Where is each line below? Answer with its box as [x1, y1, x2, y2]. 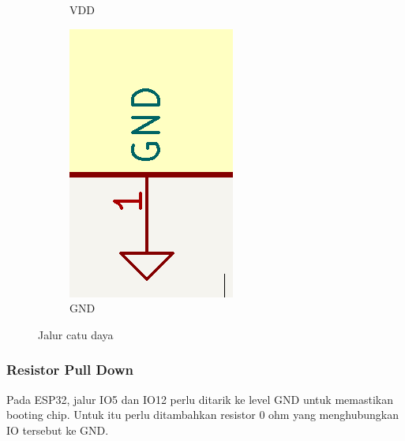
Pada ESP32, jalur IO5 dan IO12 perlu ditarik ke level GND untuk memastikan [6, 391, 393, 407]
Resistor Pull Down [6, 360, 133, 379]
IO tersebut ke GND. [6, 421, 109, 438]
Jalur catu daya [38, 326, 114, 342]
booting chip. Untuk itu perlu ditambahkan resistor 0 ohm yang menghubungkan [6, 406, 399, 423]
